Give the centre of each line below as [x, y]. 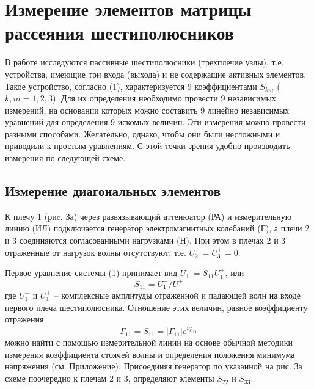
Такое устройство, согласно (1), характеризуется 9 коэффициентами [131, 86]
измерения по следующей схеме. [65, 158]
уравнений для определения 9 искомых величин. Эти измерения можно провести [155, 122]
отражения [24, 319]
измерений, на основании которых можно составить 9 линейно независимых [147, 110]
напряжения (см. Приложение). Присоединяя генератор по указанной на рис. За [154, 366]
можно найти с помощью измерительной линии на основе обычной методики [149, 342]
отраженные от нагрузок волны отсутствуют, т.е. [96, 252]
